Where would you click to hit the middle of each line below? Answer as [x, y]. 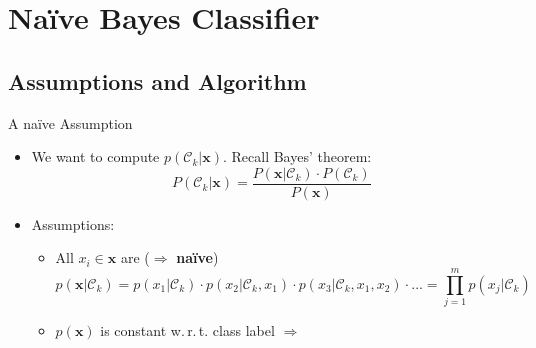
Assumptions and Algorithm [157, 80]
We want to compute [95, 156]
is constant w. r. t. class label [187, 330]
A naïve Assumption [70, 122]
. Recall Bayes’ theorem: [297, 156]
